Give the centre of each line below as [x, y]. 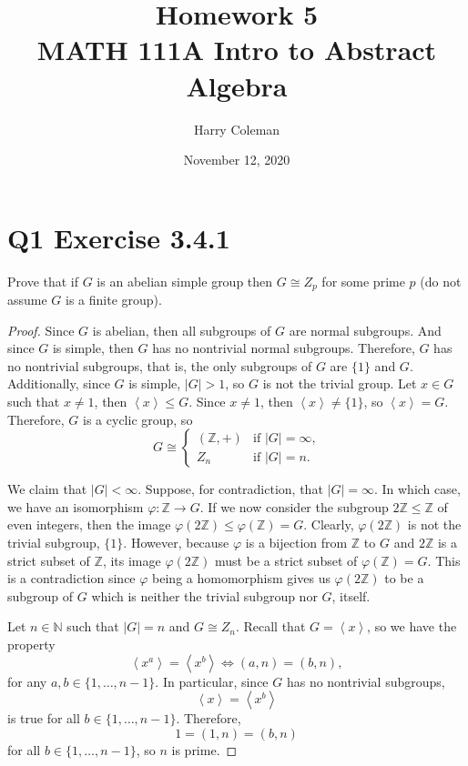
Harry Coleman [237, 129]
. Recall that [270, 626]
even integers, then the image [89, 524]
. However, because [176, 543]
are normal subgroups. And [365, 330]
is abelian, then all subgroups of [182, 330]
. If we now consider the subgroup [294, 506]
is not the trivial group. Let [340, 383]
